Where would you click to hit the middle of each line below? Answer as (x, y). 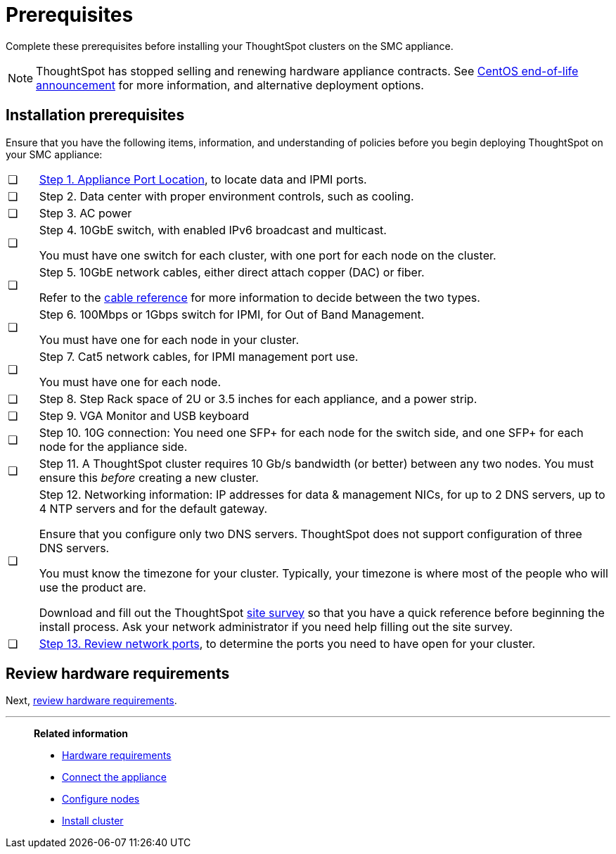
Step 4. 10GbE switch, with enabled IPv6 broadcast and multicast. (213, 230)
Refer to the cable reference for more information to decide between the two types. (259, 297)
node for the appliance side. (113, 446)
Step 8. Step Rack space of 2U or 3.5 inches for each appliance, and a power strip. (258, 399)
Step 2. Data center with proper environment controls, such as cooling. (226, 196)
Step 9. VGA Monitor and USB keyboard (144, 415)
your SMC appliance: (54, 154)
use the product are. (92, 587)
